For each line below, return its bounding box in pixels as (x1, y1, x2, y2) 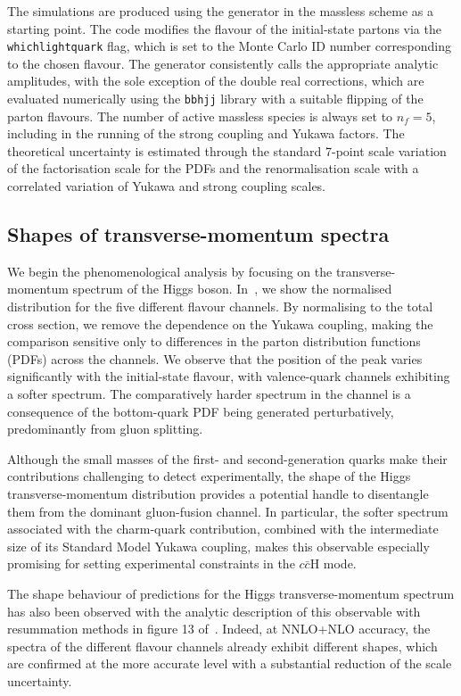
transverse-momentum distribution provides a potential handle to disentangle (7, 484, 429, 502)
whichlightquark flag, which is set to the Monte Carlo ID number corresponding (7, 37, 452, 55)
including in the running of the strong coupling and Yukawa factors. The (7, 124, 405, 143)
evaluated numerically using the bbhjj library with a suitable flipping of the (7, 89, 424, 108)
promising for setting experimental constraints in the (7, 554, 295, 573)
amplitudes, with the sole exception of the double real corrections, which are (7, 71, 424, 90)
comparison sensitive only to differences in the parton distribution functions (7, 332, 421, 351)
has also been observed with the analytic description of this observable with (7, 601, 421, 620)
